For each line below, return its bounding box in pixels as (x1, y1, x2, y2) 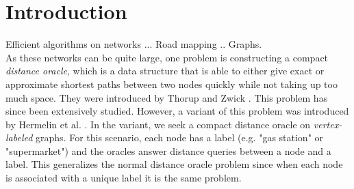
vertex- (313, 117, 342, 131)
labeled (5, 130, 33, 145)
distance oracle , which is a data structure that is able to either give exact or (5, 63, 325, 78)
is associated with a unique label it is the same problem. (5, 171, 242, 185)
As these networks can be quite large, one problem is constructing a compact (5, 50, 329, 64)
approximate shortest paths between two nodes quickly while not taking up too (5, 76, 338, 91)
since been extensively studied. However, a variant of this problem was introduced (5, 104, 349, 118)
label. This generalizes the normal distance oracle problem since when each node (5, 157, 343, 171)
